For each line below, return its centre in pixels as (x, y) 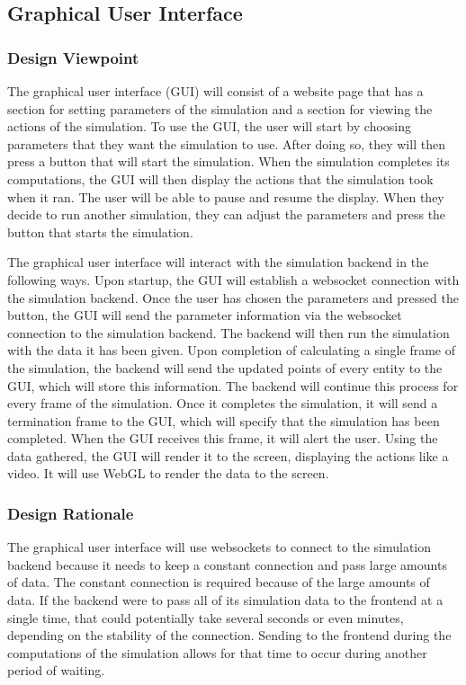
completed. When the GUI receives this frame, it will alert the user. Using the (223, 438)
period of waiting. (56, 670)
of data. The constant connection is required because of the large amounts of (219, 582)
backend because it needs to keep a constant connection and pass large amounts (227, 564)
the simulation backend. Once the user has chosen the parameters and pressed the (233, 297)
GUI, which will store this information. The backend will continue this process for (233, 385)
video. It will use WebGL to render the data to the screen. (168, 473)
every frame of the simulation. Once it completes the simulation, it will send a (223, 403)
